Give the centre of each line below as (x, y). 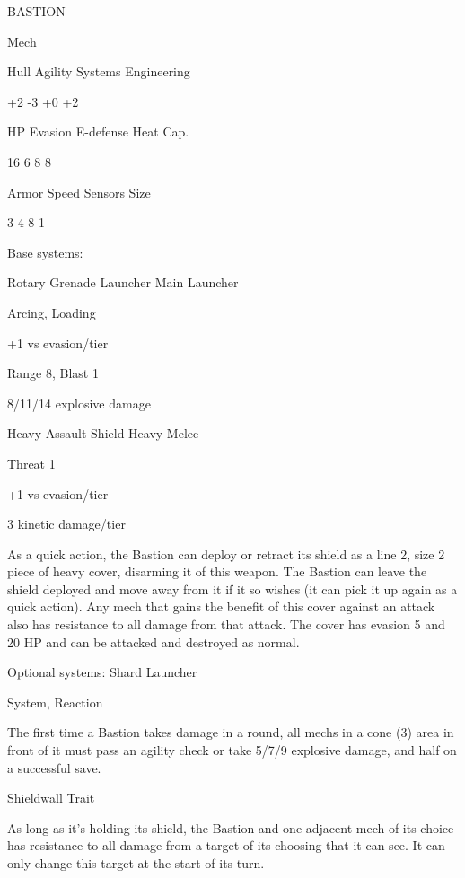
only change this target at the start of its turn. (136, 863)
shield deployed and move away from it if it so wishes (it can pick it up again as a (232, 588)
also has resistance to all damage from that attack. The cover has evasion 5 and (226, 624)
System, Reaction (55, 702)
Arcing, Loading (52, 312)
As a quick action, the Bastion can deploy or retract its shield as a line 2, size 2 (226, 553)
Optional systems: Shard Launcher (102, 672)
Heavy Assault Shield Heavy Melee (103, 433)
